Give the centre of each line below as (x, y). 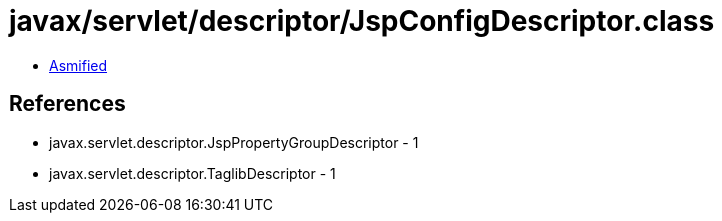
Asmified (78, 65)
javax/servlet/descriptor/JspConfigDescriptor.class (362, 21)
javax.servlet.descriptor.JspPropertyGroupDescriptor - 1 (234, 142)
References (67, 104)
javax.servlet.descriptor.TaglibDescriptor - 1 (192, 173)
